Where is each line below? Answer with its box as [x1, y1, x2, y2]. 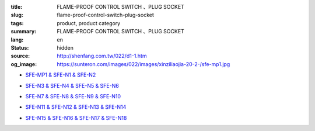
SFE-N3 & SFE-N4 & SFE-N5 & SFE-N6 [25, 82, 119, 89]
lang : [10, 36, 24, 43]
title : [10, 4, 23, 10]
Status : [10, 44, 29, 51]
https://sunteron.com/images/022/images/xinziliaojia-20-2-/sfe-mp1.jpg [57, 60, 230, 67]
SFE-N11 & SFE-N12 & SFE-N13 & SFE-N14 [25, 104, 127, 111]
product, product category [57, 19, 121, 26]
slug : [10, 12, 23, 19]
